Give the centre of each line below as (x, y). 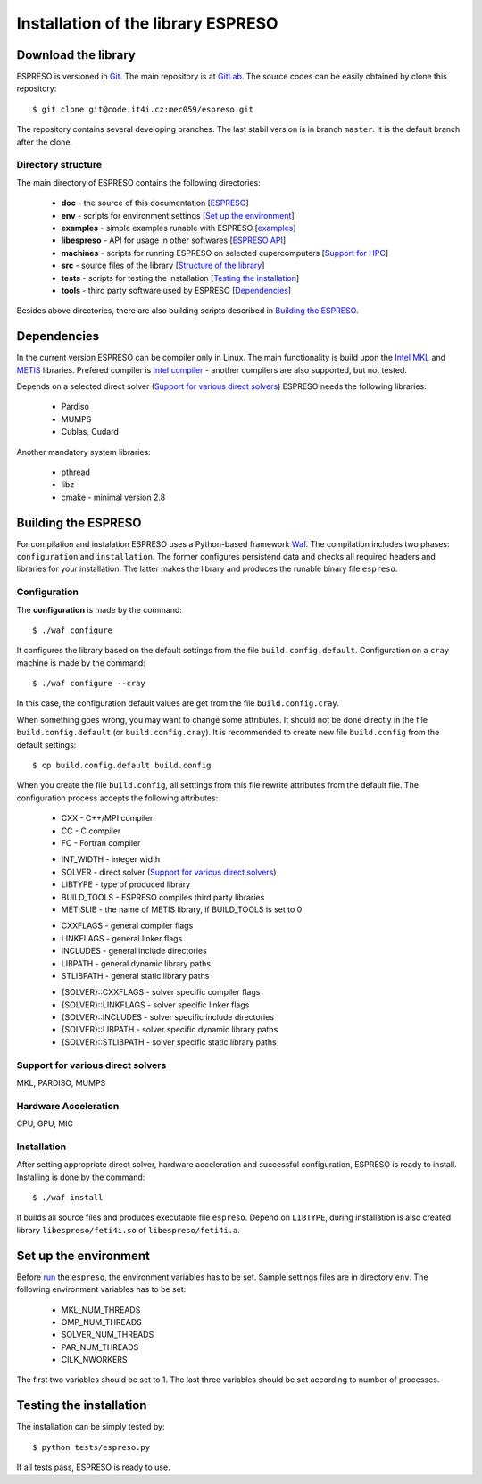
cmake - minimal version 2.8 (113, 497)
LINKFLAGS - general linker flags (122, 938)
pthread (76, 472)
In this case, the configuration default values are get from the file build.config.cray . (178, 703)
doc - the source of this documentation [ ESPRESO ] (155, 203)
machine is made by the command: (81, 663)
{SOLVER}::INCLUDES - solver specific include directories (168, 1017)
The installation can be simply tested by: (91, 1427)
